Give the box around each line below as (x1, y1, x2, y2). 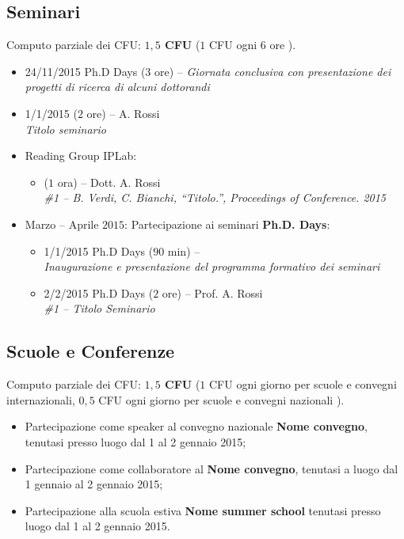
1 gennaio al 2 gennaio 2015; (25, 476, 163, 492)
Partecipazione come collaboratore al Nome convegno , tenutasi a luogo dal (25, 460, 398, 476)
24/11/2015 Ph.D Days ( (25, 63, 146, 79)
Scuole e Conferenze (6, 339, 175, 363)
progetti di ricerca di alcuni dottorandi (25, 78, 210, 95)
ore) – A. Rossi (86, 104, 160, 121)
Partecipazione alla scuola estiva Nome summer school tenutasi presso (25, 502, 381, 518)
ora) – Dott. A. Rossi (57, 173, 161, 190)
